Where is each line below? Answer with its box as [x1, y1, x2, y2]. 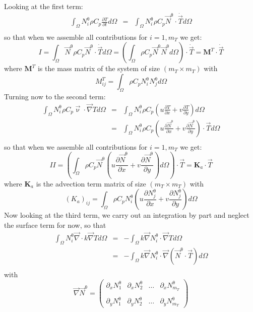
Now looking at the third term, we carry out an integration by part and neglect [4, 210, 249, 220]
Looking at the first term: [4, 1, 83, 11]
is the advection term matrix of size [36, 178, 146, 189]
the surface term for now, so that [4, 220, 106, 230]
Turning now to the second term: [4, 91, 106, 101]
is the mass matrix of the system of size [37, 63, 160, 74]
